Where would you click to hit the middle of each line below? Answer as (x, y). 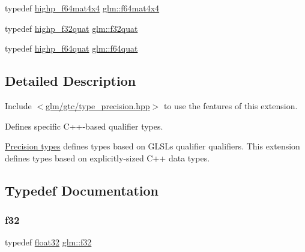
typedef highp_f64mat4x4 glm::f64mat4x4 (82, 8)
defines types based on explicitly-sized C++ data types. (107, 157)
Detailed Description (71, 81)
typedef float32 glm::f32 (48, 242)
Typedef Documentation (82, 190)
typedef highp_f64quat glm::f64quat (71, 48)
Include (18, 105)
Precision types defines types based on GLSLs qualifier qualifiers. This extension (152, 146)
